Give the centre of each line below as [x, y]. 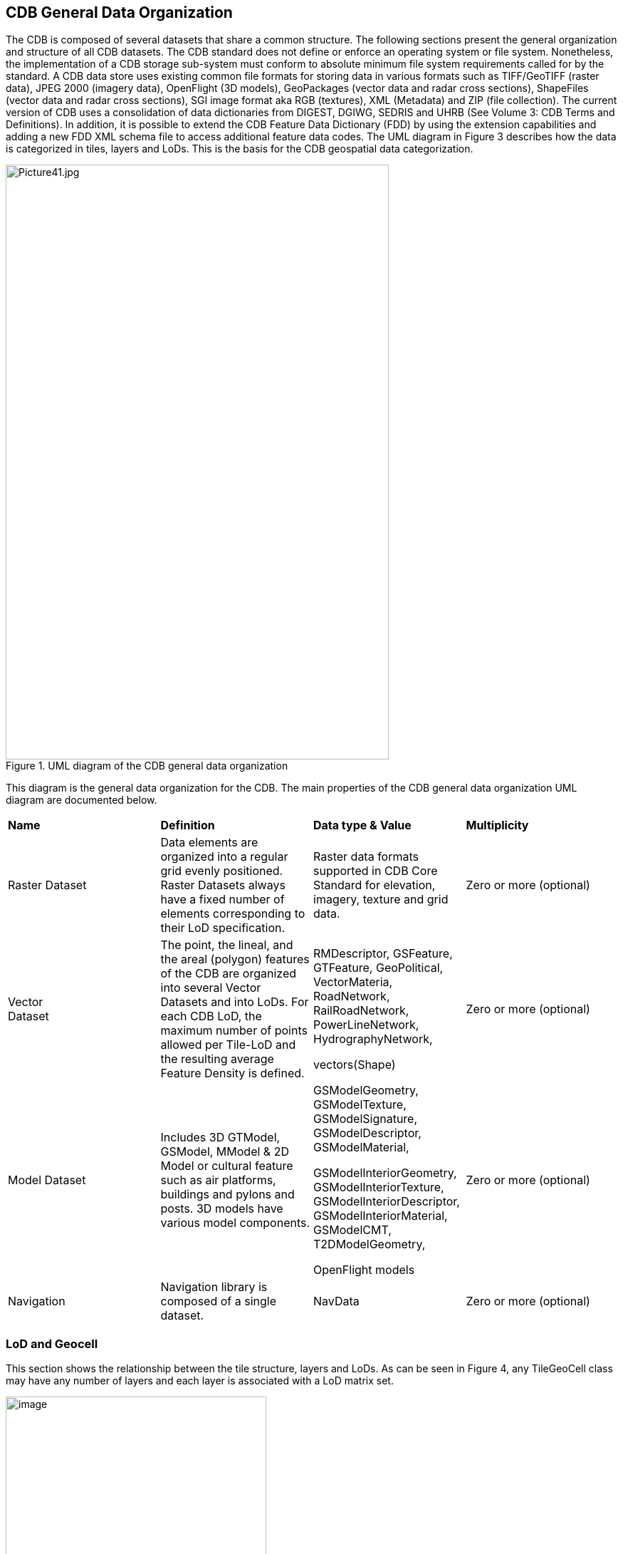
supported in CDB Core [376, 871]
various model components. [235, 1223]
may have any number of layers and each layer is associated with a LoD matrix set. [200, 1381]
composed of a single [218, 1301]
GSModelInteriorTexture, [379, 1187]
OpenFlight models [364, 1270]
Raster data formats [366, 857]
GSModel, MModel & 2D [225, 1152]
